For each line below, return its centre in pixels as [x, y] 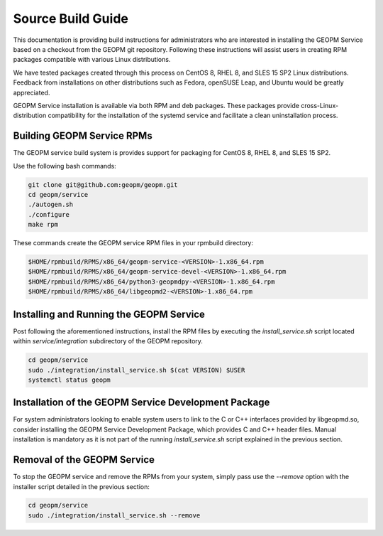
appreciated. [32, 92]
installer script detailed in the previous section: [82, 486]
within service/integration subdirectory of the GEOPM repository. [108, 341]
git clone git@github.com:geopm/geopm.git [103, 184]
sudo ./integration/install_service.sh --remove [114, 515]
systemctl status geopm [70, 380]
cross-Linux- [320, 105]
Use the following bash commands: [65, 166]
